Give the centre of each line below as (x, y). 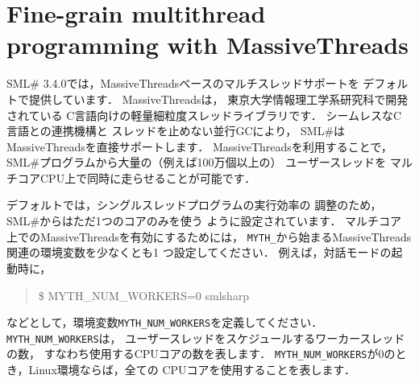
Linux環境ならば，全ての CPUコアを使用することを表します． (192, 370)
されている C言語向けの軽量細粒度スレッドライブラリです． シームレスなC (204, 115)
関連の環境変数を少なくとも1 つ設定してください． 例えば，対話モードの (199, 252)
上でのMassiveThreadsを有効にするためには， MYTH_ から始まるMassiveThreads (209, 236)
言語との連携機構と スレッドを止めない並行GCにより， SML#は (176, 131)
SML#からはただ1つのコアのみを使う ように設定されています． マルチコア (204, 221)
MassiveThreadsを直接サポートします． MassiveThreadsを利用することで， (199, 146)
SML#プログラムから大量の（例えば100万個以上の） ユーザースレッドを (197, 162)
